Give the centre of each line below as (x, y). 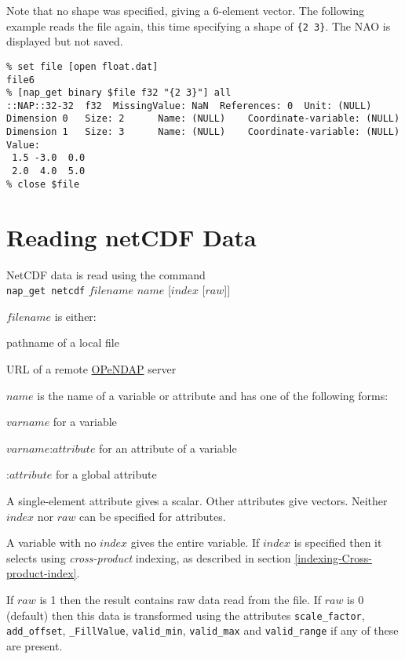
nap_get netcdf (46, 291)
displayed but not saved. (65, 41)
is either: (75, 316)
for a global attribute (106, 474)
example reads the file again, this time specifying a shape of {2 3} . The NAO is (199, 25)
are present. (35, 645)
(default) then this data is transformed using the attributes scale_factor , (186, 615)
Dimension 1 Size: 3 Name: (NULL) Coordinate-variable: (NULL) (203, 132)
